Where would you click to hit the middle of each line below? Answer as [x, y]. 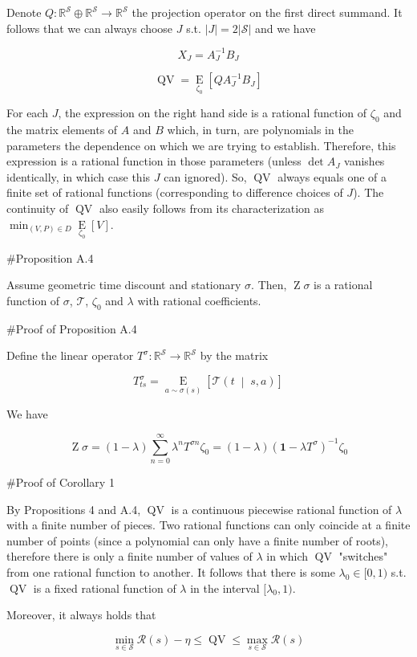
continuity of [38, 208]
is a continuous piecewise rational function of [281, 509]
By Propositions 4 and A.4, [74, 509]
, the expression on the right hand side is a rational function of [213, 113]
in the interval [225, 588]
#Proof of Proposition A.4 [72, 328]
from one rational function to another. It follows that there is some [171, 571]
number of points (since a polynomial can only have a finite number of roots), [197, 540]
